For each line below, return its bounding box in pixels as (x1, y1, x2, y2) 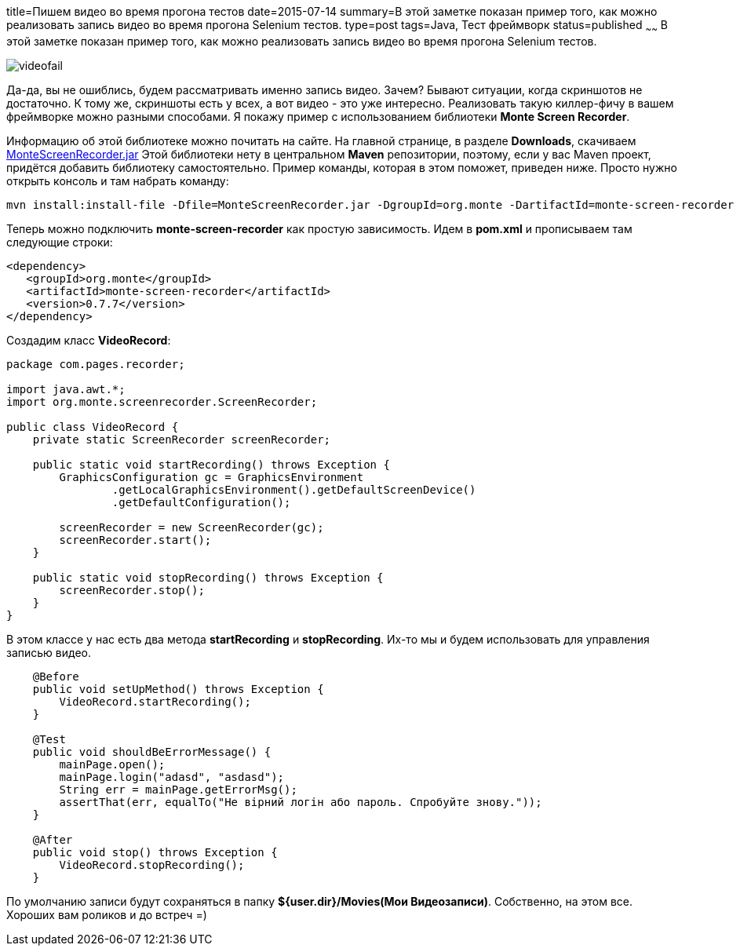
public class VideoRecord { (6, 420, 179, 433)
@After (32, 833, 73, 846)
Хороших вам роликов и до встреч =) (6, 907, 207, 921)
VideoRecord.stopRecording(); (59, 858, 245, 871)
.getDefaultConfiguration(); (111, 495, 291, 509)
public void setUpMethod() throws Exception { (32, 682, 324, 695)
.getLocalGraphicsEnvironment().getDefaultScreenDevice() (111, 483, 476, 496)
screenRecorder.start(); (59, 533, 212, 546)
